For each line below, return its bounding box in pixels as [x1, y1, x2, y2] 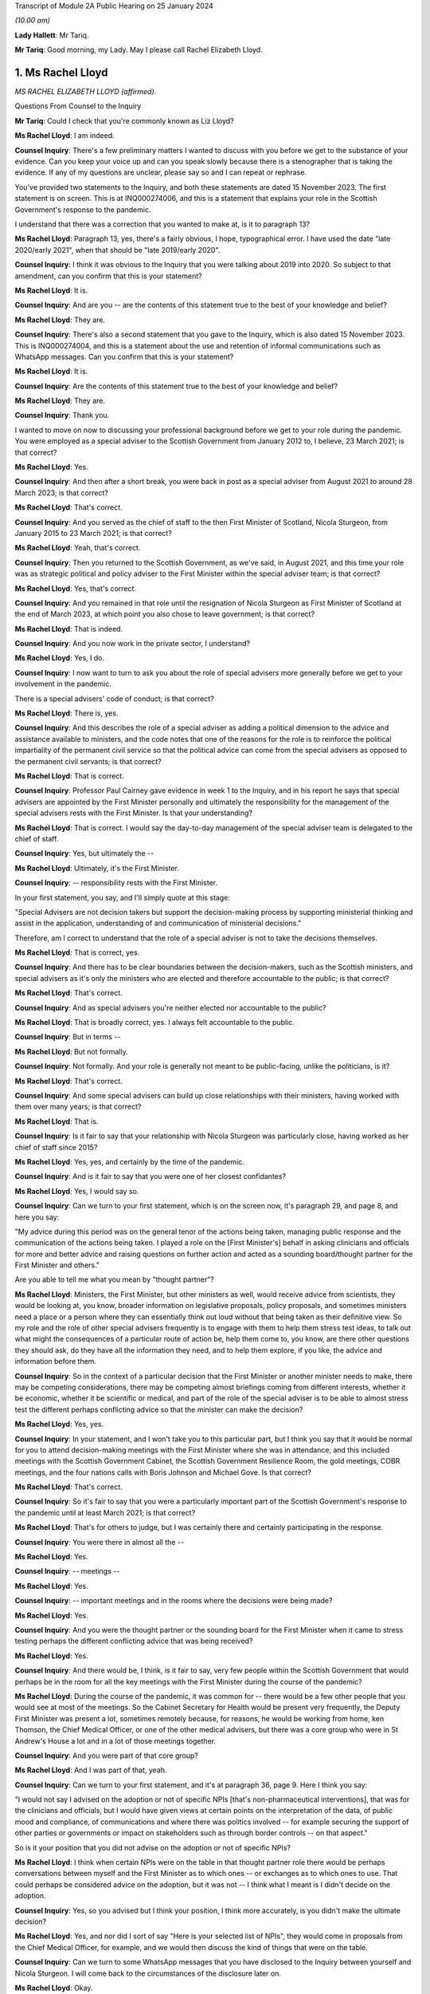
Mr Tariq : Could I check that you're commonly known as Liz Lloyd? [14, 116, 234, 125]
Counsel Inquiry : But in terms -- [14, 1032, 121, 1042]
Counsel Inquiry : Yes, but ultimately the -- [14, 849, 154, 858]
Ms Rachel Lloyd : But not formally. [14, 1046, 128, 1056]
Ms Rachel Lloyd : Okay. [14, 1983, 93, 1992]
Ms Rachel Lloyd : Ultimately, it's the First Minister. [14, 863, 179, 873]
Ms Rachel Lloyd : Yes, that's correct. [14, 583, 137, 593]
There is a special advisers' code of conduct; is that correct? [14, 694, 214, 703]
